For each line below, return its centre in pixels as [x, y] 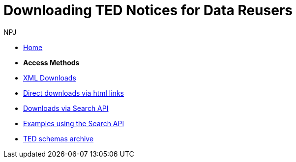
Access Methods [51, 62]
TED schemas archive [59, 138]
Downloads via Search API [66, 108]
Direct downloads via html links [74, 93]
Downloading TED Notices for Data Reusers [148, 10]
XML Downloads [50, 78]
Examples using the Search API [74, 123]
